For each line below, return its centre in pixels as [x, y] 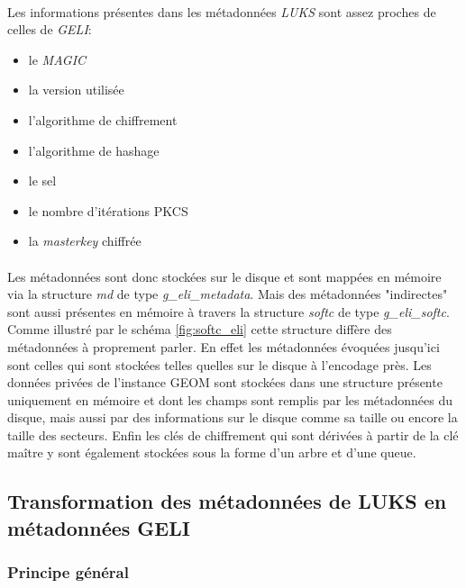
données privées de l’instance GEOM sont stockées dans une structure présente [225, 382]
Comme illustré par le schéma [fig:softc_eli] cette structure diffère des [200, 329]
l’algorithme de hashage [94, 150]
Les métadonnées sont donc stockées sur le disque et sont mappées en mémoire [224, 276]
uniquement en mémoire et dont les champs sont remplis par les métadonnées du [230, 399]
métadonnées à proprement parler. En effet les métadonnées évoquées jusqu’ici [224, 346]
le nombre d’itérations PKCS [108, 210]
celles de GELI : [50, 29]
